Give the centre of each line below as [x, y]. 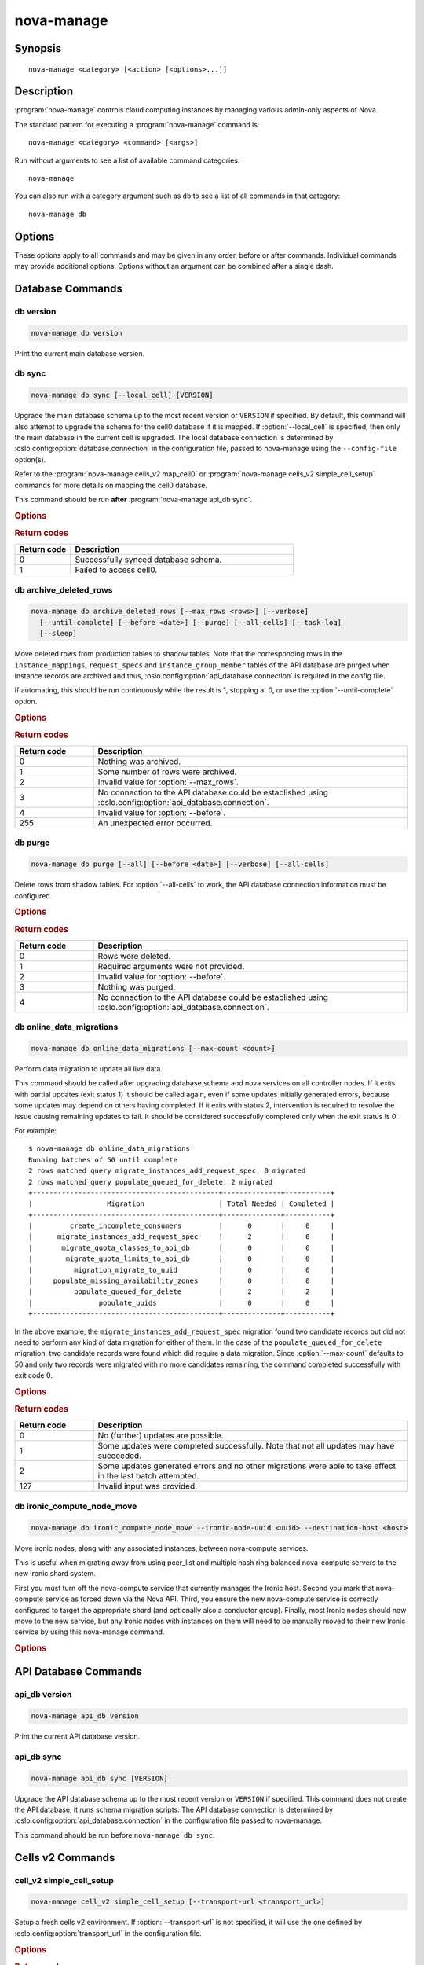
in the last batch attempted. [148, 1476]
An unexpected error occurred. [155, 823]
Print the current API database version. [77, 1736]
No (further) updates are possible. [161, 1436]
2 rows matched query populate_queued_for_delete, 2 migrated [151, 1182]
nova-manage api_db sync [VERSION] [99, 1778]
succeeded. [119, 1456]
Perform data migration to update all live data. [88, 1069]
